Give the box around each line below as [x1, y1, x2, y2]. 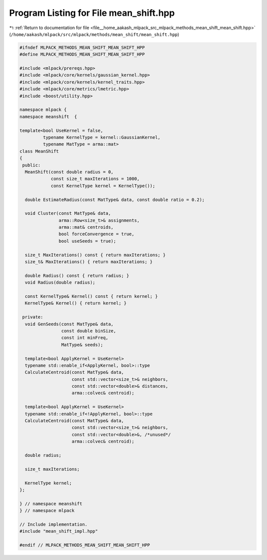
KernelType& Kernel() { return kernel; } [25, 300, 127, 306]
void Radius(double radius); [25, 280, 96, 285]
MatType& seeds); [61, 342, 103, 348]
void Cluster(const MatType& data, [25, 210, 111, 216]
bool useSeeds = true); [58, 238, 116, 244]
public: [22, 162, 41, 168]
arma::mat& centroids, [58, 225, 114, 230]
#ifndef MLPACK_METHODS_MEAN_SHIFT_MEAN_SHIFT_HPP [19, 44, 145, 50]
